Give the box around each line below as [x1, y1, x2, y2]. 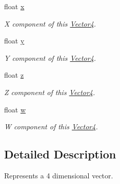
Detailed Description [4, 146, 116, 162]
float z [4, 70, 24, 80]
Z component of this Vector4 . [4, 86, 95, 97]
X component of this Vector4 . [4, 18, 96, 29]
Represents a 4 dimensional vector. [4, 170, 113, 180]
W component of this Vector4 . [4, 121, 98, 132]
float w [4, 104, 26, 114]
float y [4, 35, 25, 46]
